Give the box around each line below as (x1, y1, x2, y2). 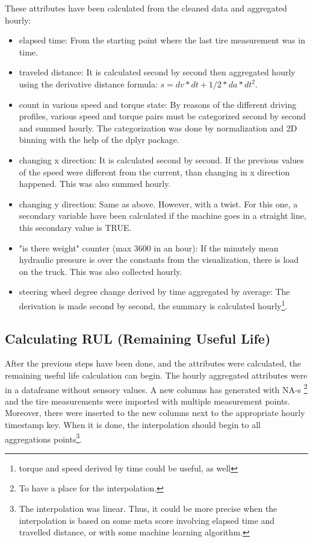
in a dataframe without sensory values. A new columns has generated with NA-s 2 (5, 381, 308, 395)
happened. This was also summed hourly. (19, 177, 171, 190)
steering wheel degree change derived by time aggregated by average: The (19, 285, 290, 298)
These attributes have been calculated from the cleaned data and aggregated (5, 2, 287, 14)
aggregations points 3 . (5, 430, 82, 445)
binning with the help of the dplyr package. (19, 133, 179, 146)
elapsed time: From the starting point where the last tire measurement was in (19, 34, 305, 46)
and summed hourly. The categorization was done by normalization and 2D (19, 121, 297, 134)
